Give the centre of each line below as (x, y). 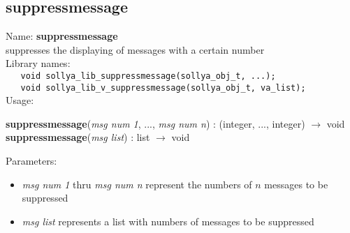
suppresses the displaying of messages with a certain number (135, 49)
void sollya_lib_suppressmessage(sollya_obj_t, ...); (148, 76)
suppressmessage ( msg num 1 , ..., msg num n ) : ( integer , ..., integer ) (155, 123)
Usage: (20, 100)
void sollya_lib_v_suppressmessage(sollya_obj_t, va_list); (163, 88)
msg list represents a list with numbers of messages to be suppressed (168, 221)
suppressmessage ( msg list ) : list (78, 137)
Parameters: (31, 161)
